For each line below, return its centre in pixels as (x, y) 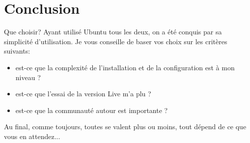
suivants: (17, 51)
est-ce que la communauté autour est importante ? (92, 110)
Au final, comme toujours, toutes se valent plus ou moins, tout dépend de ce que (125, 127)
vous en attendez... (32, 136)
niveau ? (28, 77)
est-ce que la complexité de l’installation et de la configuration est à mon (125, 67)
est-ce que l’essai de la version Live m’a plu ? (83, 94)
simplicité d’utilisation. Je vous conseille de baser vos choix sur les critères (116, 41)
